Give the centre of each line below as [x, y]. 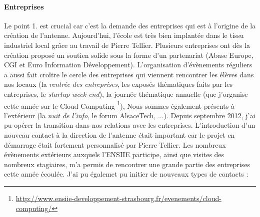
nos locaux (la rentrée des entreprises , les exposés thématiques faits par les [118, 84]
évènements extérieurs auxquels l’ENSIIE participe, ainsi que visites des [114, 154]
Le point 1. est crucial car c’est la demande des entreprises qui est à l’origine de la [130, 25]
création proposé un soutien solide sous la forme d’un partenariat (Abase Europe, [129, 55]
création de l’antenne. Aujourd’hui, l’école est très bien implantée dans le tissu [124, 35]
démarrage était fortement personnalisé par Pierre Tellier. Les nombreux [115, 144]
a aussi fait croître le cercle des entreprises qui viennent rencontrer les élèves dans [129, 74]
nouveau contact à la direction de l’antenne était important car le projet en [119, 134]
